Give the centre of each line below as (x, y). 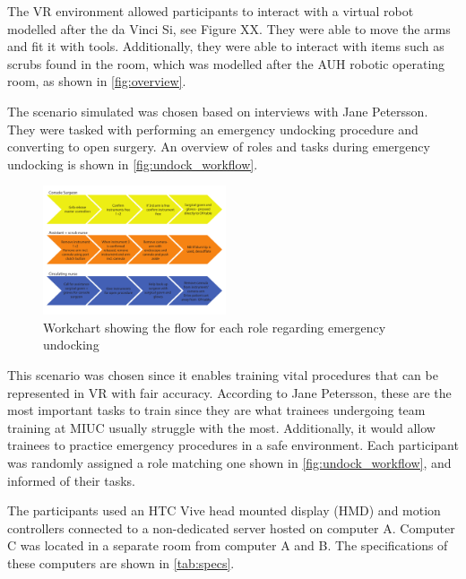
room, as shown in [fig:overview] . (97, 81)
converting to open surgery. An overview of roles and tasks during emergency (219, 147)
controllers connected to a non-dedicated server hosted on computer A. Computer (231, 527)
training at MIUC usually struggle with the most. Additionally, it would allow (221, 427)
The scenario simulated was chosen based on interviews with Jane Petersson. (218, 111)
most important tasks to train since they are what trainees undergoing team (216, 410)
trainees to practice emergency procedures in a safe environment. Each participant (233, 445)
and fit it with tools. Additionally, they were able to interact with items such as (226, 46)
